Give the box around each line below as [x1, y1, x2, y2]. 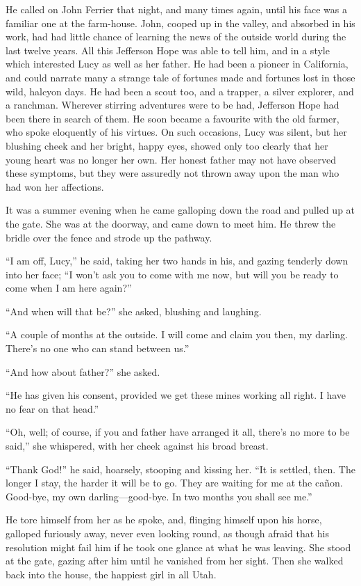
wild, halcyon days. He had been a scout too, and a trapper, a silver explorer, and [6, 84, 354, 98]
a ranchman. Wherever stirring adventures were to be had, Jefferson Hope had [6, 97, 339, 112]
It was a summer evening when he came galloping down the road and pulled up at [6, 203, 355, 217]
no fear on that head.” [6, 401, 99, 415]
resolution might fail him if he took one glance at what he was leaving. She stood [6, 539, 351, 554]
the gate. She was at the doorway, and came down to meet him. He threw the [6, 216, 336, 230]
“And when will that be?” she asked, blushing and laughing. [6, 303, 262, 318]
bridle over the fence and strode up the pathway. [6, 230, 212, 244]
